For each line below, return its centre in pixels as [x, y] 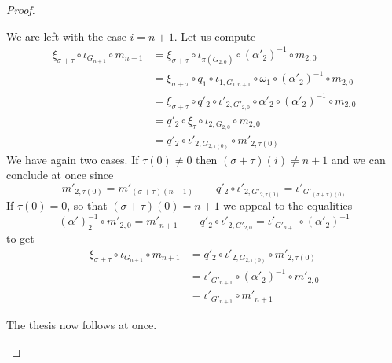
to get [20, 238]
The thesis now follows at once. [82, 324]
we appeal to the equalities [288, 205]
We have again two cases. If [73, 159]
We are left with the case [66, 36]
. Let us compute [215, 36]
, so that [87, 205]
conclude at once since [60, 175]
